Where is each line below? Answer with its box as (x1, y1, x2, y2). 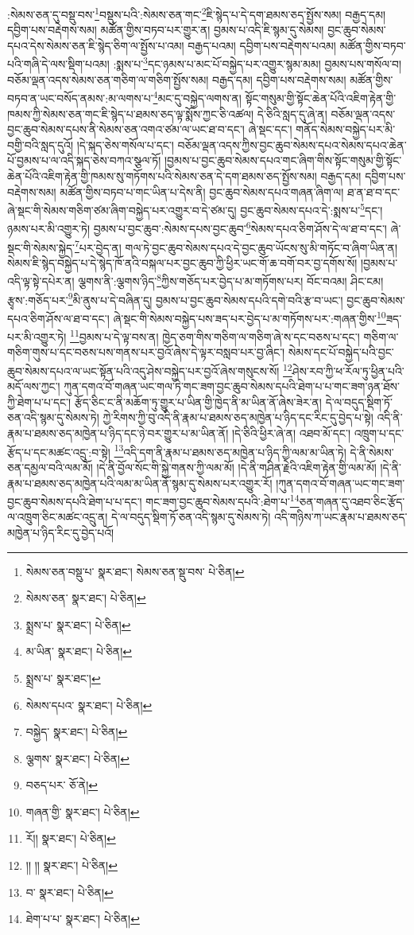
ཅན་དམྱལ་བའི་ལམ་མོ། (7, 458, 93, 475)
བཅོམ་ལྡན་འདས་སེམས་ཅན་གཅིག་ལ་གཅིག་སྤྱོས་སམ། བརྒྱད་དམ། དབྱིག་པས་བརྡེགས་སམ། (7, 71, 346, 88)
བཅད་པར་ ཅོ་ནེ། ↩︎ (25, 777, 99, 793)
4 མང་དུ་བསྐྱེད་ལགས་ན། (153, 88, 242, 106)
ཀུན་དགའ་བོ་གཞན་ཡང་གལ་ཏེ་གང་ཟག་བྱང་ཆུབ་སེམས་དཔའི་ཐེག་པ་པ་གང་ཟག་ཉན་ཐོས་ (64, 378, 400, 395)
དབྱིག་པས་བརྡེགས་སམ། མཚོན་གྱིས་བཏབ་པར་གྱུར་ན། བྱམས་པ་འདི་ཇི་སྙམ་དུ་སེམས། (7, 21, 324, 38)
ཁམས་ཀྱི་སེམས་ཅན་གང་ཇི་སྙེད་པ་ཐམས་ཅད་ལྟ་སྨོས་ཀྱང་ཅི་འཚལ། (7, 105, 254, 122)
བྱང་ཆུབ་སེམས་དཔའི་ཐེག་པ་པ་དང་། (7, 493, 142, 509)
